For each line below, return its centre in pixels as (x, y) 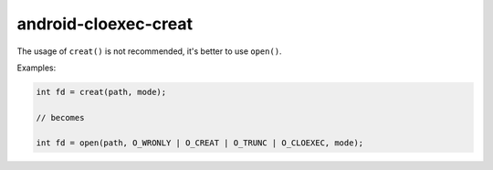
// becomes (60, 117)
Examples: (37, 68)
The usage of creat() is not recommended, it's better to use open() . (149, 51)
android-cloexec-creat (105, 24)
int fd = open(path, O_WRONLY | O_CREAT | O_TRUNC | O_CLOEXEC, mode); (200, 143)
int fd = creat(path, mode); (101, 92)
